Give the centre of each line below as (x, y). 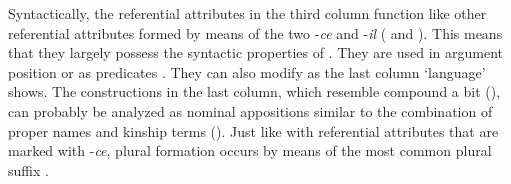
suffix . (28, 169)
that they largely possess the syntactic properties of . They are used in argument (255, 52)
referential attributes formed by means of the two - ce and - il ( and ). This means (255, 32)
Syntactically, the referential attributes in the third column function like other (247, 13)
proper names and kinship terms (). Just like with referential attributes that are (253, 130)
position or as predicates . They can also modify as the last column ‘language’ (247, 71)
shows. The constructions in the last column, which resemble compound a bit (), (254, 91)
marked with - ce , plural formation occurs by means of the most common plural (250, 150)
